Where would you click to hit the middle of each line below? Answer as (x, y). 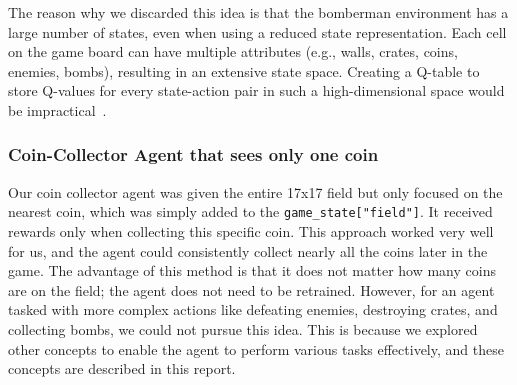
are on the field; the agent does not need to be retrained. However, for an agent (251, 289)
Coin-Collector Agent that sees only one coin (193, 154)
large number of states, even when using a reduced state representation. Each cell (257, 31)
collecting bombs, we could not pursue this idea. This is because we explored (243, 329)
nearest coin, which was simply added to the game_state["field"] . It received (250, 211)
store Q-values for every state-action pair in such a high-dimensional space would (256, 90)
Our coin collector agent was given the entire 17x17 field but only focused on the (255, 191)
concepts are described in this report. (122, 368)
